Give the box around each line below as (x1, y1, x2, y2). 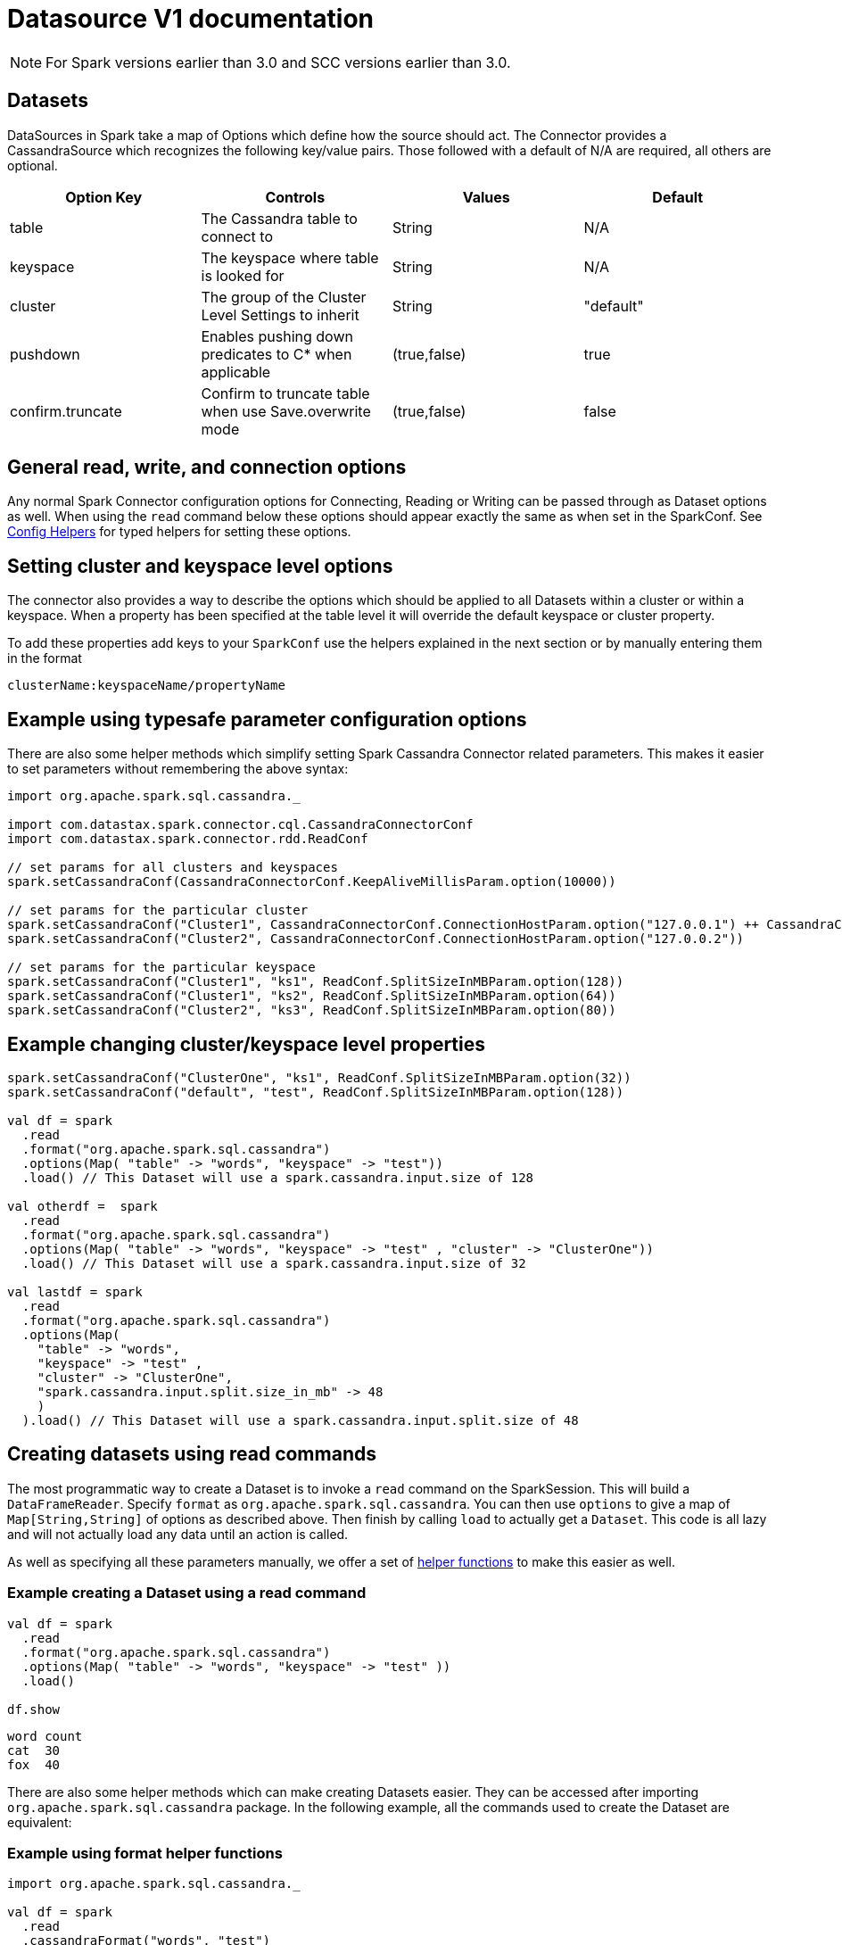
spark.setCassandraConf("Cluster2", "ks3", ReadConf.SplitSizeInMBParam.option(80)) (7, 1003, 616, 1018)
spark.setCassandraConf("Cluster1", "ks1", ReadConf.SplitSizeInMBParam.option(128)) (7, 974, 624, 989)
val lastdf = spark (7, 1284, 143, 1299)
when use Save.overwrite (201, 401, 371, 420)
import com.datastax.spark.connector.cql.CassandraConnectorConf (7, 817, 474, 832)
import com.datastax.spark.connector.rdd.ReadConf (7, 832, 368, 847)
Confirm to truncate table (201, 384, 370, 402)
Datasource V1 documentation (7, 4, 375, 34)
